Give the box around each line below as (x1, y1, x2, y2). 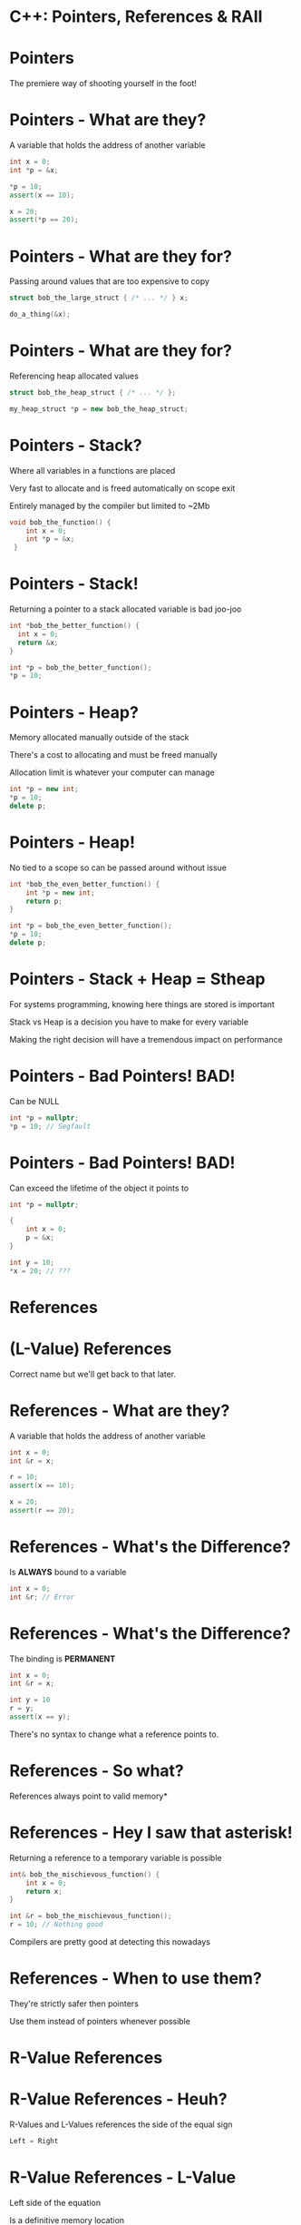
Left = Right (9, 2137, 59, 2146)
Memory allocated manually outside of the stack (9, 732, 189, 743)
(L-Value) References (9, 1338, 172, 1358)
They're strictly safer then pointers (9, 1998, 139, 2009)
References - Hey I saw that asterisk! (9, 1822, 293, 1843)
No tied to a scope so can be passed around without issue (9, 862, 228, 873)
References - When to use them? (9, 1968, 263, 1989)
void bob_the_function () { (9, 517, 112, 527)
